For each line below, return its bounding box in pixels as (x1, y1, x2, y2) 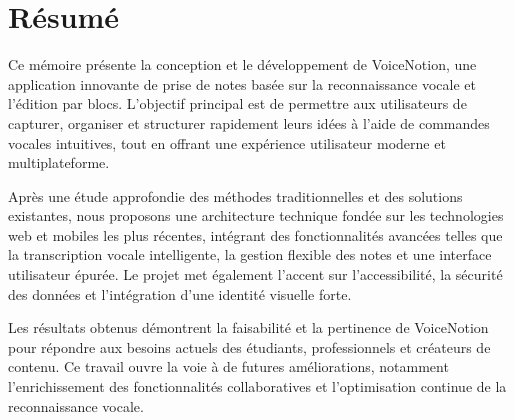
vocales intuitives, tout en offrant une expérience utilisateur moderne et (8, 132, 446, 153)
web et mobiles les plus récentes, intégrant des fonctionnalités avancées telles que (8, 224, 503, 245)
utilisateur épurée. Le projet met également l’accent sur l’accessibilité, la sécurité (8, 264, 503, 285)
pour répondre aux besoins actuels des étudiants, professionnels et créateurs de (8, 336, 491, 357)
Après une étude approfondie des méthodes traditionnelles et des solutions (8, 185, 463, 206)
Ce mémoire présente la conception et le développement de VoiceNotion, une (8, 54, 477, 75)
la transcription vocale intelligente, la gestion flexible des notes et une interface (8, 244, 492, 265)
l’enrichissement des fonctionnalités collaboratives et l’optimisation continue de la (8, 376, 507, 397)
